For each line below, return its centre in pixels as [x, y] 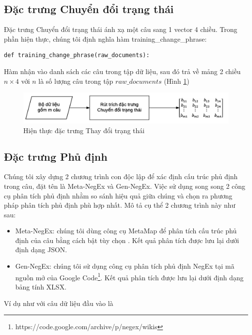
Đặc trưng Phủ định [56, 156]
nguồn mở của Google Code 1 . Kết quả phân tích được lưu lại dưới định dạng [129, 276]
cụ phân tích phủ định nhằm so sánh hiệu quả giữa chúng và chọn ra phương [118, 195]
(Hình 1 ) [177, 81]
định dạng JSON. [41, 250]
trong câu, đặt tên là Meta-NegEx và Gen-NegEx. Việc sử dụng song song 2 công [125, 186]
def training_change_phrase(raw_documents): [77, 55]
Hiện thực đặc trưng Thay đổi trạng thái [84, 130]
